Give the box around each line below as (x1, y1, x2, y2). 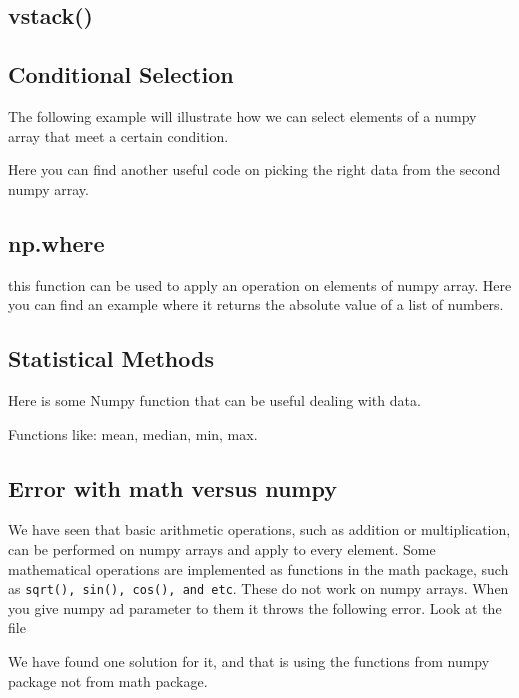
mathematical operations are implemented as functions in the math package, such (8, 558, 509, 579)
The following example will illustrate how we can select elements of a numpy (8, 105, 477, 126)
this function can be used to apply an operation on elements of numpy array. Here (8, 274, 512, 295)
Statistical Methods (8, 343, 214, 374)
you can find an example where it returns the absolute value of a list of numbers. (8, 294, 504, 315)
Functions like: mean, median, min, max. (8, 423, 258, 444)
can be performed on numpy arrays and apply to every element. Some (8, 538, 436, 559)
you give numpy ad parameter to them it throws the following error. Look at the (8, 597, 502, 618)
